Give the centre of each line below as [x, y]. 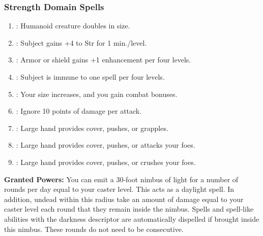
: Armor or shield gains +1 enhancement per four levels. [104, 60]
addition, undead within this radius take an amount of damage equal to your [124, 199]
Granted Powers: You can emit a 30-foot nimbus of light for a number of [121, 179]
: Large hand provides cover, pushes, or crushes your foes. [106, 162]
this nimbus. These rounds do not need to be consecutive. [94, 229]
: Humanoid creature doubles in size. [73, 26]
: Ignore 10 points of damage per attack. [79, 111]
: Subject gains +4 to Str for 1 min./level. [81, 42]
